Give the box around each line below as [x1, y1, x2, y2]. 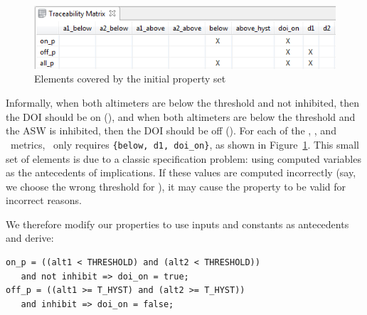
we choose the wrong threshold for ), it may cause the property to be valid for [6, 178, 346, 193]
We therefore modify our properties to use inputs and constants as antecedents [6, 216, 349, 231]
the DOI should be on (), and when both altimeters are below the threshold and [6, 109, 356, 124]
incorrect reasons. [6, 193, 82, 208]
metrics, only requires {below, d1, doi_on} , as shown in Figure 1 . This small [10, 137, 359, 151]
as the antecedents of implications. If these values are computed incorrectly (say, [6, 165, 356, 180]
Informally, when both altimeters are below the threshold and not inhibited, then [6, 95, 359, 110]
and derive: [6, 230, 54, 245]
